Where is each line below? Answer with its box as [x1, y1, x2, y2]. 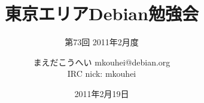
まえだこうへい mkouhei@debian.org [33, 55, 170, 68]
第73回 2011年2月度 [65, 36, 139, 48]
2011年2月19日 [74, 87, 129, 99]
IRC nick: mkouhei [67, 67, 136, 80]
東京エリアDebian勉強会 [5, 1, 199, 26]
